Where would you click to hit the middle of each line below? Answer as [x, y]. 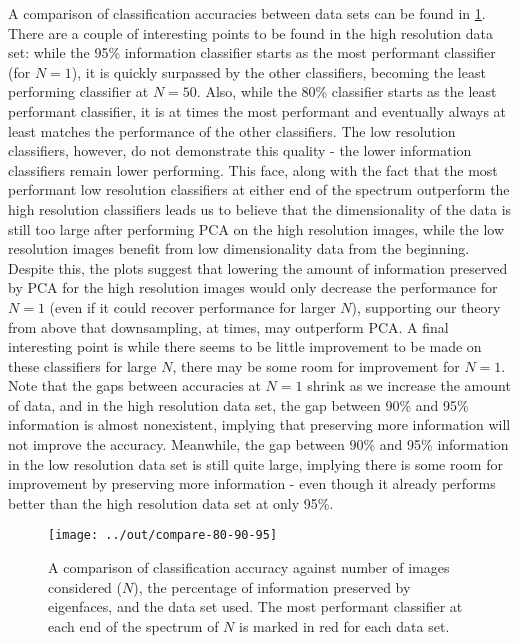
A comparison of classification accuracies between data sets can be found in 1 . [247, 13]
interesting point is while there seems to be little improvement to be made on [245, 346]
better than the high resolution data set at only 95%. [171, 502]
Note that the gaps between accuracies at [134, 385]
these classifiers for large [82, 365]
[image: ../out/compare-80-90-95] [163, 535]
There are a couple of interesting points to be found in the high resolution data [250, 32]
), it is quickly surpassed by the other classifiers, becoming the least [278, 71]
